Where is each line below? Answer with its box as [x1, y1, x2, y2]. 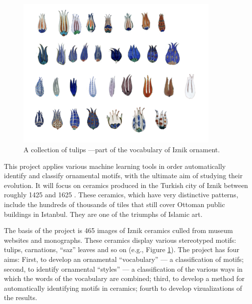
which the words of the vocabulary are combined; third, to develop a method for [4, 273, 245, 283]
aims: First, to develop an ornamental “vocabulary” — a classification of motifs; [4, 254, 244, 264]
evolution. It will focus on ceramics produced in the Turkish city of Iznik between [4, 180, 248, 190]
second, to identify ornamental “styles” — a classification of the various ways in [4, 263, 243, 274]
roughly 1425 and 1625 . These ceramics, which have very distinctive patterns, [4, 189, 238, 200]
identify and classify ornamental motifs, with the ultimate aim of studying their [4, 170, 243, 181]
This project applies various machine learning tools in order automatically [4, 161, 226, 171]
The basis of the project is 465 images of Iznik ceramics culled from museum [4, 225, 233, 235]
